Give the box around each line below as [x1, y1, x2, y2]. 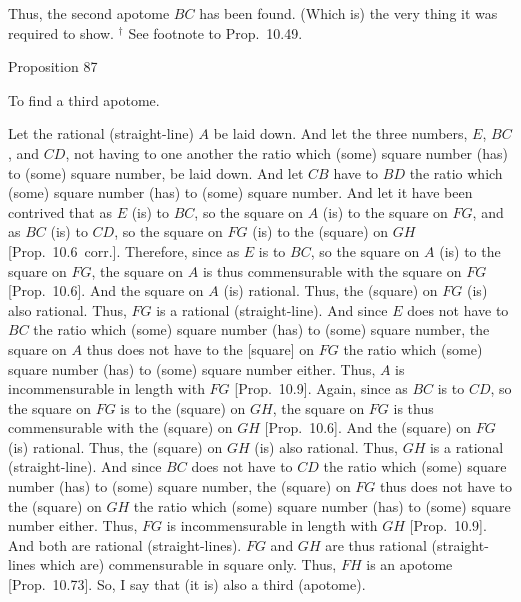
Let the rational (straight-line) [8, 123, 194, 144]
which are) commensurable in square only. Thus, [39, 554, 337, 575]
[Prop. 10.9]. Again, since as [234, 378, 408, 399]
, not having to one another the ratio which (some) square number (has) [65, 142, 508, 163]
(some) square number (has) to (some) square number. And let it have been [8, 182, 473, 203]
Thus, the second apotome [8, 3, 170, 23]
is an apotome [366, 554, 453, 575]
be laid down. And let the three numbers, [213, 123, 468, 144]
